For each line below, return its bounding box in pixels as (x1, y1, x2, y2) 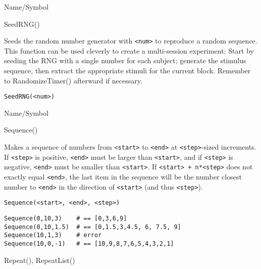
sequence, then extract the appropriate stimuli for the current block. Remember (4, 65, 251, 76)
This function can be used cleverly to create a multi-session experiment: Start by (4, 45, 254, 56)
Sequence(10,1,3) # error (4, 232, 102, 239)
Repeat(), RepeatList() (4, 254, 75, 265)
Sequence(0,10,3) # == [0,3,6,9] (4, 215, 127, 222)
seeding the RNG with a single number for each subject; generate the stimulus (4, 55, 246, 66)
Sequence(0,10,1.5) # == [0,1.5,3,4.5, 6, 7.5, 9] (4, 223, 181, 231)
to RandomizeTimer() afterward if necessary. (4, 75, 142, 85)
